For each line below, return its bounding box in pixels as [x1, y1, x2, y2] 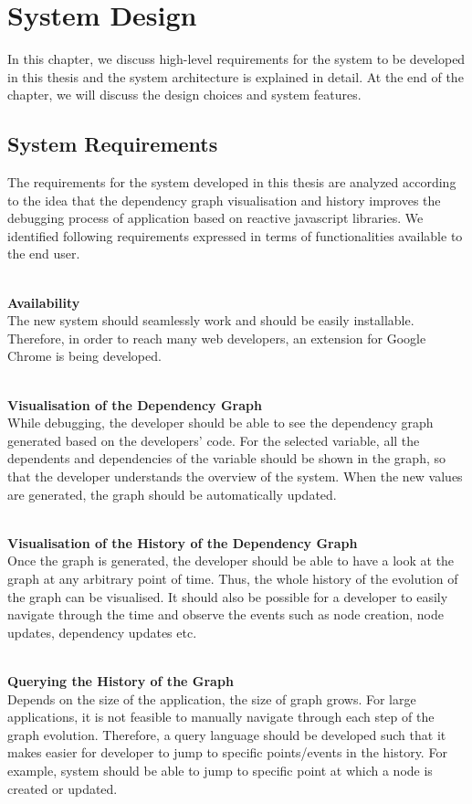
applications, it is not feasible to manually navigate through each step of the [7, 707, 435, 726]
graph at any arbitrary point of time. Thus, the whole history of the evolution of [7, 568, 458, 587]
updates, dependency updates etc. [7, 622, 197, 641]
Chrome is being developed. [7, 346, 162, 365]
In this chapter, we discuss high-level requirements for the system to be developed [7, 49, 466, 69]
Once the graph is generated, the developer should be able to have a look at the [7, 551, 455, 570]
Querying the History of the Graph [7, 671, 234, 690]
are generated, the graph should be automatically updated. [7, 484, 337, 503]
